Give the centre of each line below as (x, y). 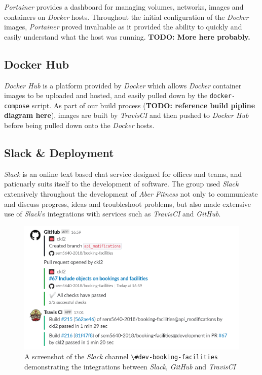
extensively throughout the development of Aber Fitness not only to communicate (131, 194)
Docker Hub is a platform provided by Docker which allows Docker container (123, 85)
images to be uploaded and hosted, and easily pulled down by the (106, 95)
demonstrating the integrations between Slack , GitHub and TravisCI (130, 366)
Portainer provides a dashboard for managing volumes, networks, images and (124, 7)
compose (17, 106)
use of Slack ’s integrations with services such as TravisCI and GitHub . (113, 214)
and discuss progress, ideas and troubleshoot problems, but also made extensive (128, 204)
